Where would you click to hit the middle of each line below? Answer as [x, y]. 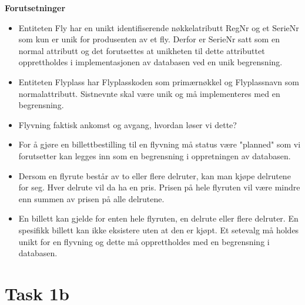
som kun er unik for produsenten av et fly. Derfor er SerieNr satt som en [149, 39]
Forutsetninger [35, 8]
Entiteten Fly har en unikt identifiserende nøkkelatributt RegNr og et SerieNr [159, 27]
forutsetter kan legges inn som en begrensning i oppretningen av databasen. [155, 155]
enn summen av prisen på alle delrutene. [91, 198]
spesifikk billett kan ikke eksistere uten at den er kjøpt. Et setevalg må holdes [159, 229]
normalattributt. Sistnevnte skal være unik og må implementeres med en [149, 93]
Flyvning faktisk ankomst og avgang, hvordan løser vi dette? [128, 124]
